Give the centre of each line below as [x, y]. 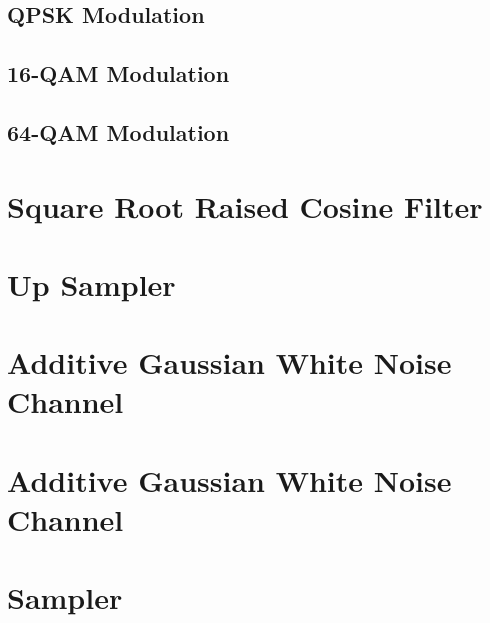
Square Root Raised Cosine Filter [245, 205]
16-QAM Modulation [118, 73]
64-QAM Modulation [118, 131]
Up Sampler [91, 283]
